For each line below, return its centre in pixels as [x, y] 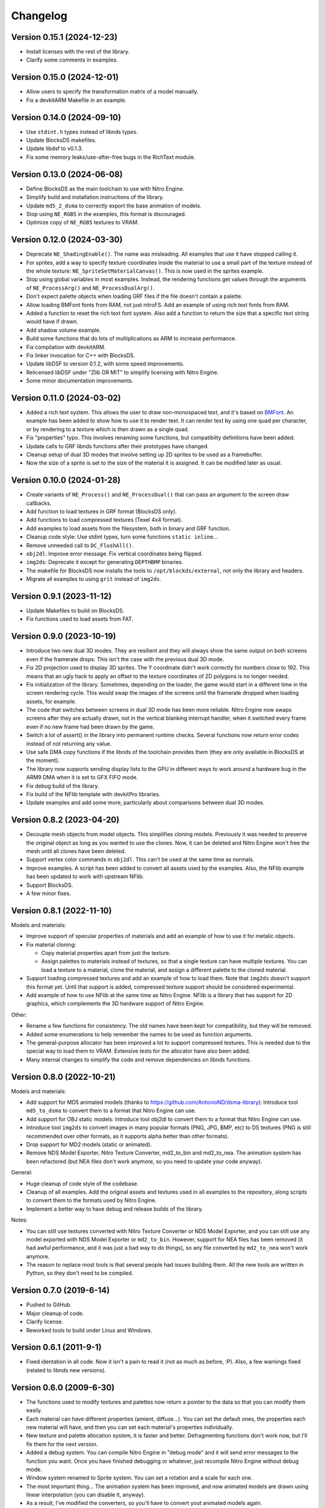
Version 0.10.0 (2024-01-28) [66, 480]
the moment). [43, 761]
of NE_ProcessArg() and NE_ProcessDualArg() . [90, 288]
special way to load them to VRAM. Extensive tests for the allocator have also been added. [138, 1051]
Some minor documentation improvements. [80, 381]
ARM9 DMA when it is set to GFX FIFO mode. [82, 778]
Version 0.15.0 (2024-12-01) [65, 78]
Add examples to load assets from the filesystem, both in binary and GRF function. [128, 528]
